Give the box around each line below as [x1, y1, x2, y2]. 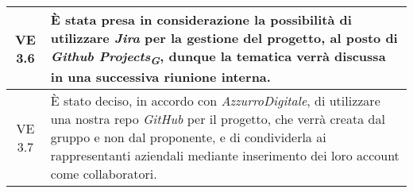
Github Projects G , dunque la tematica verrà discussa [50, 47, 386, 68]
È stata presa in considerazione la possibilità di [50, 10, 352, 29]
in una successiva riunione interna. [50, 68, 271, 87]
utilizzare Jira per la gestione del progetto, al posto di [50, 29, 398, 47]
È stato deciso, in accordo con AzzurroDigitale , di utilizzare [50, 91, 380, 110]
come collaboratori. [50, 164, 157, 183]
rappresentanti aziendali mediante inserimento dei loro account [50, 146, 399, 165]
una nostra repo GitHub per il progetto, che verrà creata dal [50, 110, 385, 129]
